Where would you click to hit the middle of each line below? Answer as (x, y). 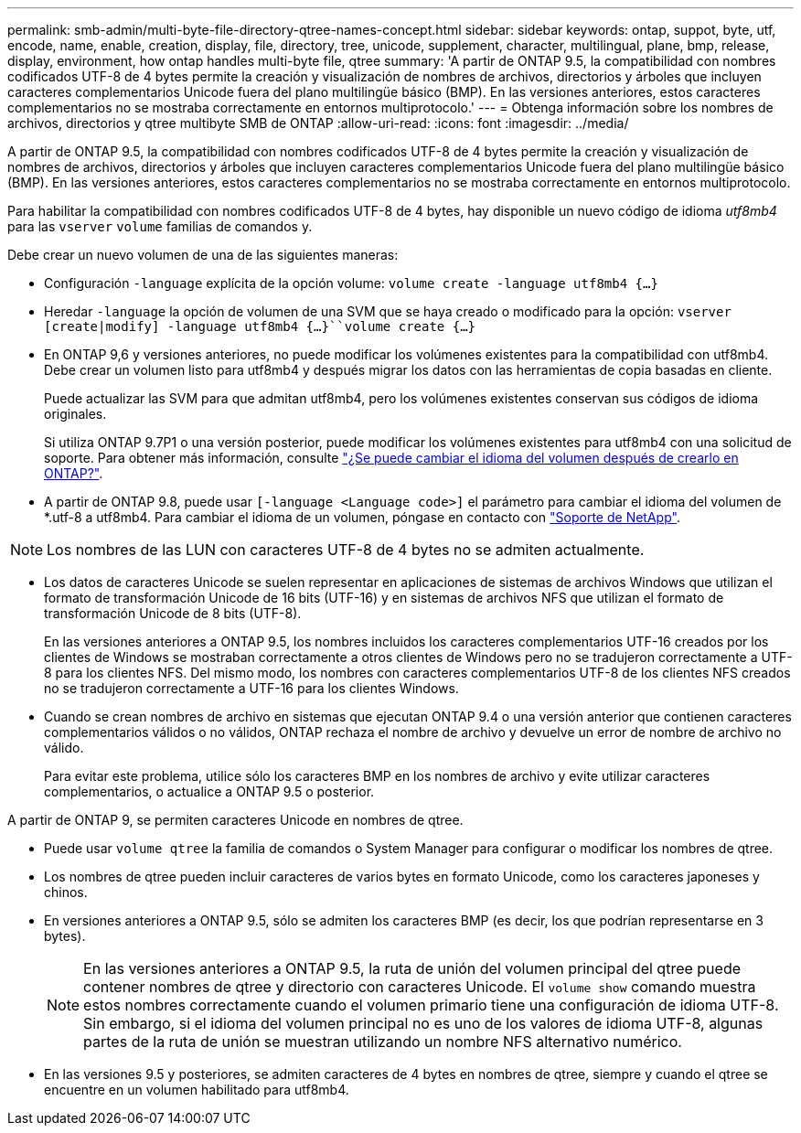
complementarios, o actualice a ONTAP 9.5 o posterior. (209, 791)
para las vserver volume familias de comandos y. (160, 226)
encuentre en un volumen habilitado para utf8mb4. (197, 1090)
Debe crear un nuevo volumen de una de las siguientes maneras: (203, 255)
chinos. (66, 892)
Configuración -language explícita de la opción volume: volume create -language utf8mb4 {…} (351, 283)
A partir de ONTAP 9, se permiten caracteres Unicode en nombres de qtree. (235, 820)
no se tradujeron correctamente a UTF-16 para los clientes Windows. (251, 688)
